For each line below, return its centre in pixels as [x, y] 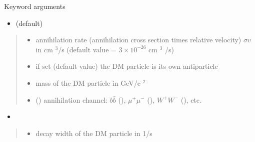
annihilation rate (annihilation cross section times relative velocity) [138, 40]
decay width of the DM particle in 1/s [94, 133]
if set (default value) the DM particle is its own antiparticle [127, 66]
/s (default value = [87, 49]
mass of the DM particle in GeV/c [88, 82]
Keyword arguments [35, 6]
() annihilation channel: [72, 99]
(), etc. [191, 99]
